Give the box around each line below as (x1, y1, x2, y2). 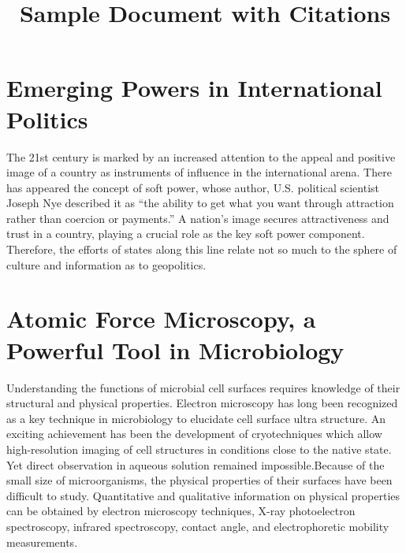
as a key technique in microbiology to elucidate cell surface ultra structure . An (6, 410, 386, 426)
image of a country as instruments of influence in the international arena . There (6, 164, 392, 180)
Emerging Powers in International (6, 72, 382, 104)
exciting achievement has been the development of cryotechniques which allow (6, 425, 382, 442)
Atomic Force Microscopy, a (6, 302, 316, 335)
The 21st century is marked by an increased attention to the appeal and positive (6, 148, 396, 165)
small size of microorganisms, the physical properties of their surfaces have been (6, 472, 393, 488)
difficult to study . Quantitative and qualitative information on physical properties (6, 487, 400, 503)
